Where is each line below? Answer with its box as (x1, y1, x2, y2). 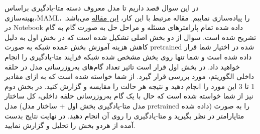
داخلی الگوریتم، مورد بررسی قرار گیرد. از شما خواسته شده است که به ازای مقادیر (5, 71, 254, 81)
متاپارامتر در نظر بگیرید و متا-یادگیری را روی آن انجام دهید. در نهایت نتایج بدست (5, 110, 244, 120)
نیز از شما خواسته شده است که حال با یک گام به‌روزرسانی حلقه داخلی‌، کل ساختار (5, 90, 253, 101)
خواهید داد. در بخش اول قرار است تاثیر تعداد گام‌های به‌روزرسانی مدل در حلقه (5, 61, 240, 71)
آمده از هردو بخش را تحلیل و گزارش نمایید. (5, 120, 136, 130)
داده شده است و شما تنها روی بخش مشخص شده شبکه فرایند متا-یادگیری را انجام (5, 51, 252, 61)
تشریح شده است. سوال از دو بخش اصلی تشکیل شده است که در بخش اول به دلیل (5, 31, 256, 42)
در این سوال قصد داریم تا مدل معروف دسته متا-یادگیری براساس (5, 2, 199, 12)
